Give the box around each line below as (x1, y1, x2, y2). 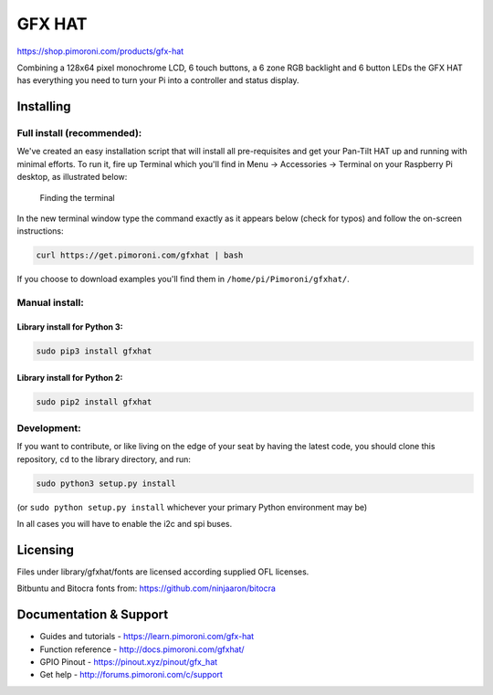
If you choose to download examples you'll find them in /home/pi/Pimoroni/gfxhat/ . (16, 274, 351, 285)
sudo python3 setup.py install (36, 478, 177, 489)
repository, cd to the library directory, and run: (16, 453, 192, 465)
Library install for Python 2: (16, 372, 123, 383)
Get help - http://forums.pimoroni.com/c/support (39, 669, 224, 680)
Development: (16, 421, 81, 434)
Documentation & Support (16, 607, 169, 623)
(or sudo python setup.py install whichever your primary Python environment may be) (16, 501, 368, 512)
